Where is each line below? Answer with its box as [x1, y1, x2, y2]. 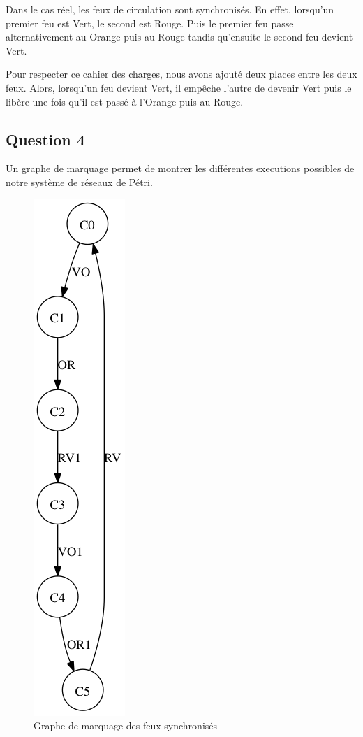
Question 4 [6, 128, 85, 150]
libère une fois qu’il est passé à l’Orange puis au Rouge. [6, 94, 244, 108]
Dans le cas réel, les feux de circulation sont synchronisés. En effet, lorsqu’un [6, 2, 334, 16]
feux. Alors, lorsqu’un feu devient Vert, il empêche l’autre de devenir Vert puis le [6, 80, 352, 94]
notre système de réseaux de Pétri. [6, 174, 153, 189]
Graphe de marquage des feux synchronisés [34, 718, 218, 733]
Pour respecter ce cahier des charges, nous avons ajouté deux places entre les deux [6, 66, 357, 81]
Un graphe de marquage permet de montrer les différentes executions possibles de [6, 161, 355, 176]
